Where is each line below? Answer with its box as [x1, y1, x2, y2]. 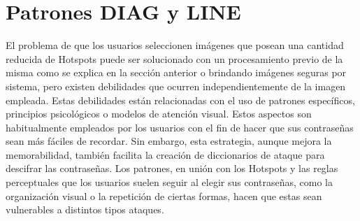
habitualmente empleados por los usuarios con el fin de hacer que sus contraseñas [6, 120, 354, 134]
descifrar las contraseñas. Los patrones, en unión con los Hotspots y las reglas [6, 161, 338, 176]
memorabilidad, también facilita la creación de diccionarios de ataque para [6, 147, 325, 162]
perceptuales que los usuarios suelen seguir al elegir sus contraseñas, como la [6, 175, 333, 190]
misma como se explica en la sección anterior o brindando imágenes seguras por [6, 65, 347, 80]
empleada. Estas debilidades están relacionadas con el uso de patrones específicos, [6, 92, 355, 107]
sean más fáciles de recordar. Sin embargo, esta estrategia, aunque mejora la [6, 134, 332, 148]
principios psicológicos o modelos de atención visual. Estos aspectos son [6, 106, 312, 121]
